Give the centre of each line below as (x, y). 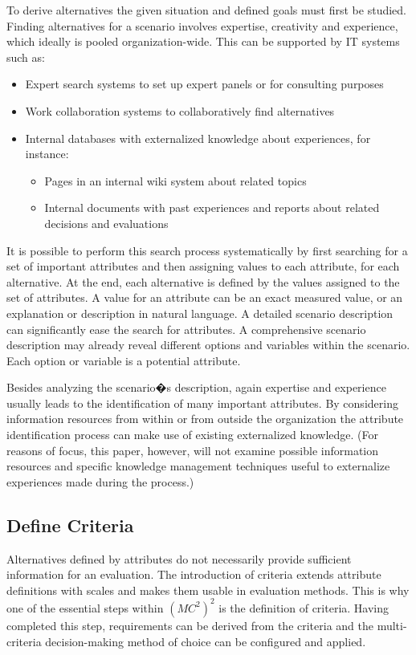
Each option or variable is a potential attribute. (124, 360)
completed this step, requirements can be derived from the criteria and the (190, 625)
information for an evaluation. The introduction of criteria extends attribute (194, 574)
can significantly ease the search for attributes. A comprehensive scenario (186, 329)
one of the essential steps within (85, 607)
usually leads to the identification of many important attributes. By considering (202, 403)
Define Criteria (70, 525)
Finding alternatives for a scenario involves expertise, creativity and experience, (202, 25)
